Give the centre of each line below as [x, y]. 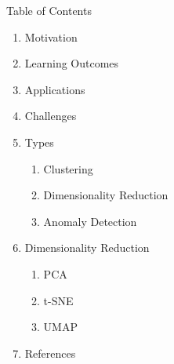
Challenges [51, 116]
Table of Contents [49, 10]
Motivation [51, 36]
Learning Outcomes [72, 63]
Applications [55, 89]
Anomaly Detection [90, 221]
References [50, 353]
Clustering [68, 168]
